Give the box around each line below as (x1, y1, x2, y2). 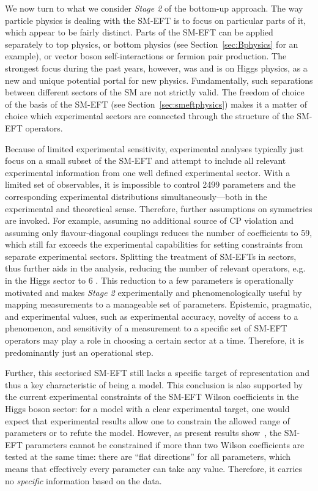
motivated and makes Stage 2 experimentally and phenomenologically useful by (5, 286, 302, 298)
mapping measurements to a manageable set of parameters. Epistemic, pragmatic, (5, 298, 312, 311)
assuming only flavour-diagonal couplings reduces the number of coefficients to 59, (5, 226, 312, 238)
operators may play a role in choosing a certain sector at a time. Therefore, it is (5, 334, 304, 347)
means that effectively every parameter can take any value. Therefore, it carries (5, 462, 303, 474)
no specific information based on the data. (5, 474, 162, 487)
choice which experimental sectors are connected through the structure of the (5, 109, 294, 122)
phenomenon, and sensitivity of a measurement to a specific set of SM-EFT (5, 322, 287, 334)
